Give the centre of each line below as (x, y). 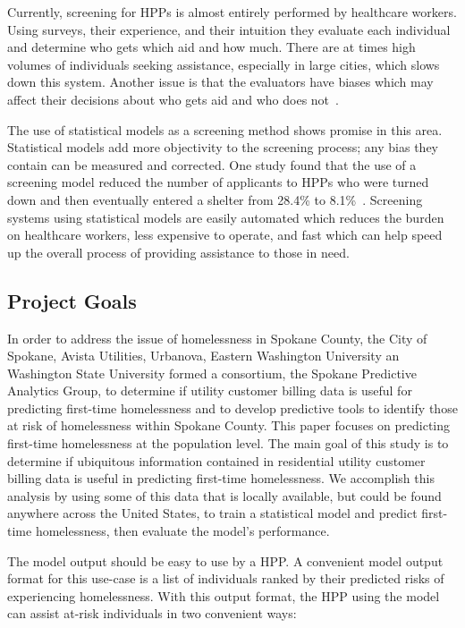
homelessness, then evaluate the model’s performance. (182, 531)
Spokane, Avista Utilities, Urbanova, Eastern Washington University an (203, 356)
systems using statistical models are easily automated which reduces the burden (226, 217)
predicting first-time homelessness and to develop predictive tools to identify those (232, 407)
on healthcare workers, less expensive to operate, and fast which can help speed (225, 235)
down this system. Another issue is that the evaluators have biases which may (220, 82)
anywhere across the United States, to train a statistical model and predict (212, 513)
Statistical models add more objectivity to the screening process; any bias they (223, 147)
